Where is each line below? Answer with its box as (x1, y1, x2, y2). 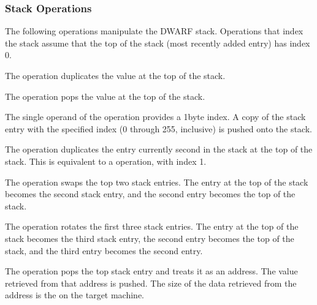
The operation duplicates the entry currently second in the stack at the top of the (5, 143, 313, 156)
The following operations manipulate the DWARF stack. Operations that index (5, 24, 304, 37)
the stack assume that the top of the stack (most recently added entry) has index (5, 36, 310, 49)
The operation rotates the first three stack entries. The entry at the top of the (5, 220, 299, 233)
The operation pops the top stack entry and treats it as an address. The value (5, 265, 298, 277)
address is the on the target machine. (5, 288, 145, 301)
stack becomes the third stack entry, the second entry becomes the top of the (5, 232, 294, 244)
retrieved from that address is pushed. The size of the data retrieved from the (5, 276, 297, 289)
